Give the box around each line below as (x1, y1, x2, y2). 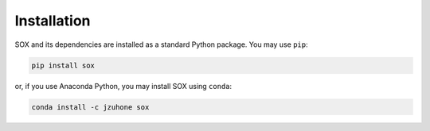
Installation (14, 12, 91, 29)
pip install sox (31, 60, 96, 70)
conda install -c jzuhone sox (31, 102, 150, 111)
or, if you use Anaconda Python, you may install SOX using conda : (14, 81, 233, 91)
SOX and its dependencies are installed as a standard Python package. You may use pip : (14, 40, 308, 49)
